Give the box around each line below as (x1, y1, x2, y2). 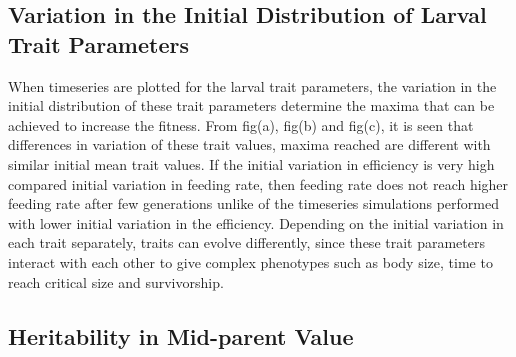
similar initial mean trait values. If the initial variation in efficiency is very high (8, 153, 495, 174)
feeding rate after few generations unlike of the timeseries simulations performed (8, 193, 499, 214)
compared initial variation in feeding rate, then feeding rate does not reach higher (8, 173, 509, 194)
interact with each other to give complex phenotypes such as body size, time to (8, 251, 493, 272)
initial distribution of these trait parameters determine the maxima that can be (8, 95, 495, 116)
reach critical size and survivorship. (8, 271, 224, 292)
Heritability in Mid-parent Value (8, 320, 354, 351)
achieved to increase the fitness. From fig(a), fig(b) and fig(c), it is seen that (8, 114, 474, 135)
